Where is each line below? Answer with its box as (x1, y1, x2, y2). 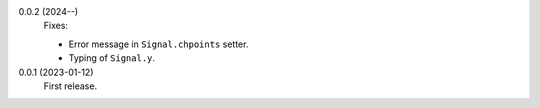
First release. (43, 80, 98, 92)
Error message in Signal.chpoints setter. (68, 38, 249, 50)
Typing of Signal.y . (68, 52, 155, 64)
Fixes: (43, 20, 69, 32)
